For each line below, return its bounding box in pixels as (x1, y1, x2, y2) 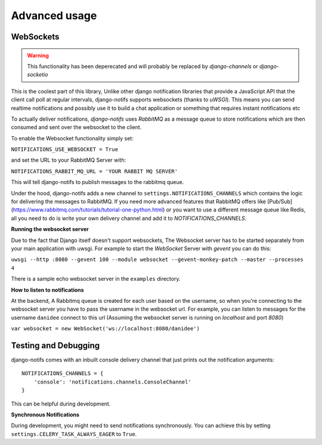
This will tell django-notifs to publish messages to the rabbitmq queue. (11, 179, 184, 186)
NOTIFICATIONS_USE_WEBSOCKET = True (11, 146, 119, 153)
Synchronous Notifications (11, 411, 80, 418)
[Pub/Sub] (267, 198, 293, 205)
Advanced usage (11, 9, 97, 22)
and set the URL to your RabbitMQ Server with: (11, 156, 126, 164)
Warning (27, 51, 49, 59)
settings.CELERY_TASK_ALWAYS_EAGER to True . (11, 430, 137, 437)
